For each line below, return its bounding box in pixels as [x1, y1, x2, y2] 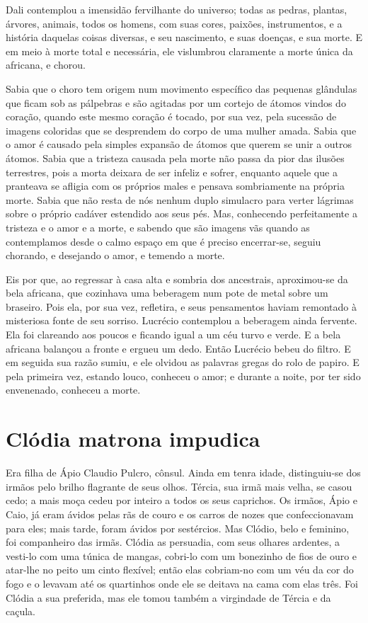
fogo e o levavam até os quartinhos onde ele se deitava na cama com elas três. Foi [6, 576, 358, 590]
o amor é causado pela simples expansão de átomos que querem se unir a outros [6, 137, 352, 152]
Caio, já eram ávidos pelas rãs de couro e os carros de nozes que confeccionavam [6, 506, 354, 521]
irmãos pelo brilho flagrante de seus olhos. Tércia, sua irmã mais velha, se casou [6, 479, 352, 493]
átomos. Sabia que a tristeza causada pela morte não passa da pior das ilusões [6, 150, 345, 165]
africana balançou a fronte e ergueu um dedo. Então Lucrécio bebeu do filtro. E [6, 341, 351, 355]
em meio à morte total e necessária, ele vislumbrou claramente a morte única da [6, 43, 353, 58]
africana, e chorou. [6, 57, 86, 72]
